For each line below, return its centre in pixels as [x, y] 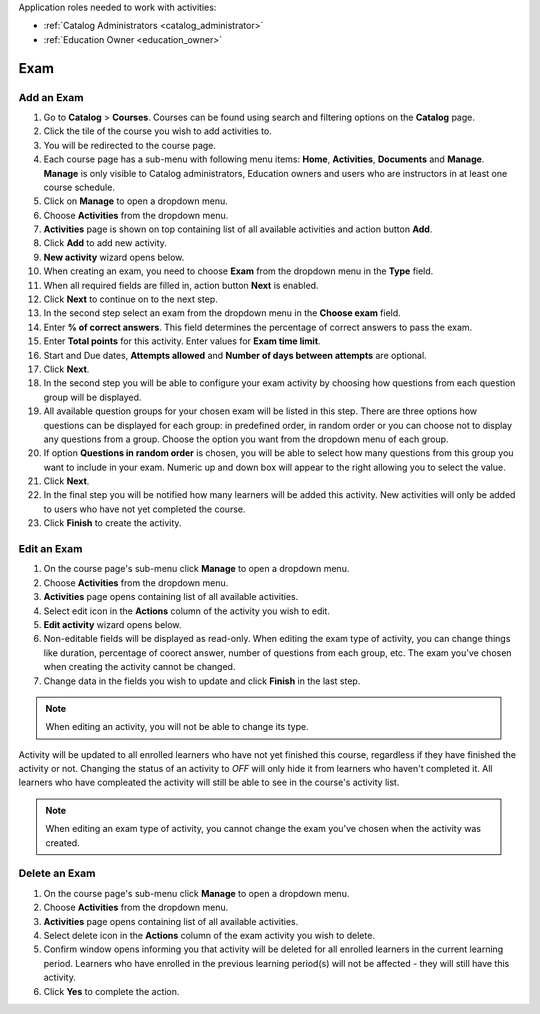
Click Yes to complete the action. [111, 991]
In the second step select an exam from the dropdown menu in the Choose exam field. [222, 313]
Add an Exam [51, 97]
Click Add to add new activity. [105, 243]
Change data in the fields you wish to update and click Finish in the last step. [202, 681]
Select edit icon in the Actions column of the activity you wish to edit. [186, 611]
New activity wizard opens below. [114, 257]
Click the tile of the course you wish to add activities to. [157, 131]
